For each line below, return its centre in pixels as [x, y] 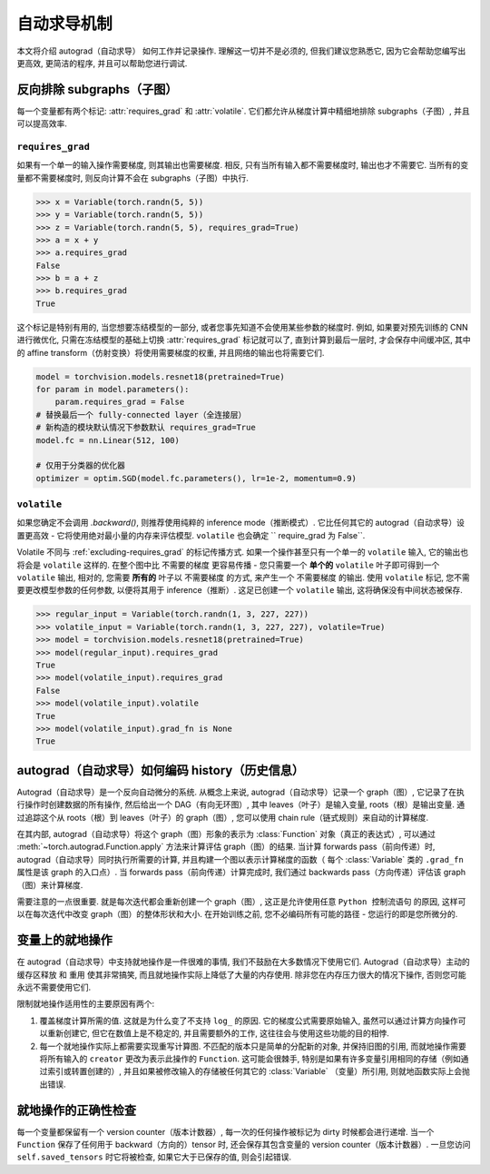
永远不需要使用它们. [54, 987]
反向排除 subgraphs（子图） [97, 89]
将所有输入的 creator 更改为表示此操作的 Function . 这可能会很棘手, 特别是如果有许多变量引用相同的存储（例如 [250, 1059]
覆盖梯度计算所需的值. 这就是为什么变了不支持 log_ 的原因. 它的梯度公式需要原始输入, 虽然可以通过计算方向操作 [249, 1021]
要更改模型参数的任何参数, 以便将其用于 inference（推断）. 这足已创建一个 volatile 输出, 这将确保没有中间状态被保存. [240, 590]
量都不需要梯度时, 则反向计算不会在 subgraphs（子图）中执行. [133, 178]
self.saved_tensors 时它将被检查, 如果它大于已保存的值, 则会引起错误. [154, 1157]
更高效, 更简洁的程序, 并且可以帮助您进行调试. [102, 63]
